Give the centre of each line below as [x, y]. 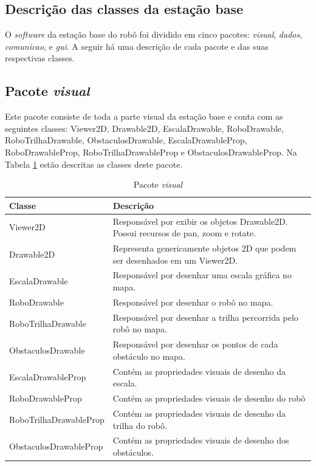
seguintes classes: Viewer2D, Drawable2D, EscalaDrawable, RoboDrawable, [144, 128]
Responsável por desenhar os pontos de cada [195, 344]
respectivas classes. [40, 58]
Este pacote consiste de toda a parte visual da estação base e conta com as [144, 116]
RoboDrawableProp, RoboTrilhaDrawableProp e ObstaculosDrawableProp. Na [151, 152]
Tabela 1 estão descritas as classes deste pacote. [94, 164]
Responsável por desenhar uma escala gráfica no [202, 275]
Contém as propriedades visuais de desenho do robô [209, 398]
